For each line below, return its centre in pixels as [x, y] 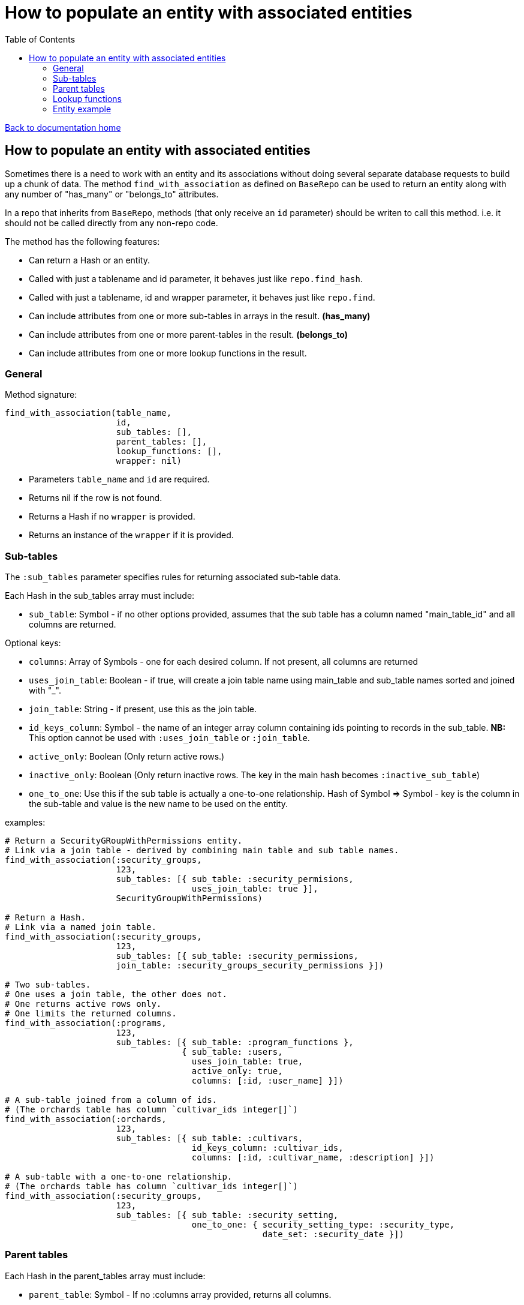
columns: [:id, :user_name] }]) [267, 1081]
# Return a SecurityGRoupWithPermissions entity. [124, 841]
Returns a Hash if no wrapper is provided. [112, 517]
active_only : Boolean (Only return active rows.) [127, 757]
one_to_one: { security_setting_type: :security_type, [323, 1225]
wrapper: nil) [149, 461]
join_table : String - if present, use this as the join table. [143, 709]
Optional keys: [33, 643]
